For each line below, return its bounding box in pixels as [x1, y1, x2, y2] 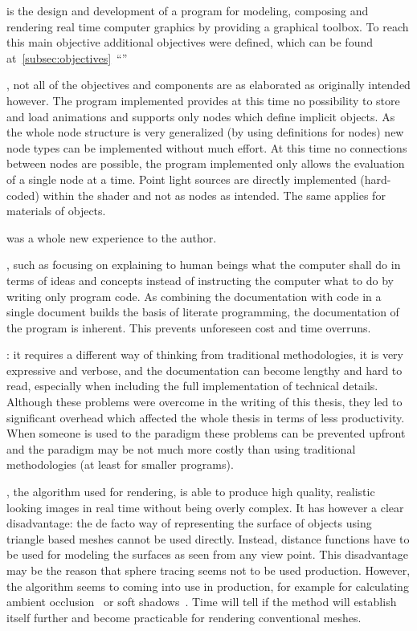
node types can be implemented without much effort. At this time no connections [6, 139, 407, 156]
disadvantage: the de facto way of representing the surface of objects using [6, 515, 372, 531]
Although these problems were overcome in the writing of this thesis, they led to [6, 393, 403, 410]
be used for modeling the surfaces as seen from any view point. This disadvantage [6, 546, 408, 563]
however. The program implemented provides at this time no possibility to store [6, 92, 400, 108]
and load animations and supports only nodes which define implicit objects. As [6, 108, 395, 124]
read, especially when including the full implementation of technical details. [6, 377, 378, 394]
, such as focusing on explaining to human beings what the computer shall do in [6, 256, 401, 273]
